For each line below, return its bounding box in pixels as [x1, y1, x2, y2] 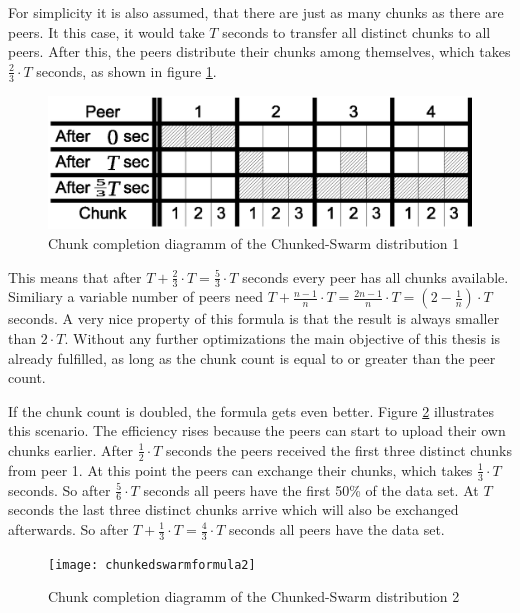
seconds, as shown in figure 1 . [36, 60, 217, 81]
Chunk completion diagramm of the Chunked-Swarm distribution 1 [48, 232, 460, 253]
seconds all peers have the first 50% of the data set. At [143, 479, 479, 500]
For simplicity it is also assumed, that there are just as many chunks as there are [8, 2, 504, 22]
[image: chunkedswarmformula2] [48, 557, 256, 572]
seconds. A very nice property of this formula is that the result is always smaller [8, 308, 500, 329]
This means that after [8, 266, 142, 287]
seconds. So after [8, 479, 111, 500]
